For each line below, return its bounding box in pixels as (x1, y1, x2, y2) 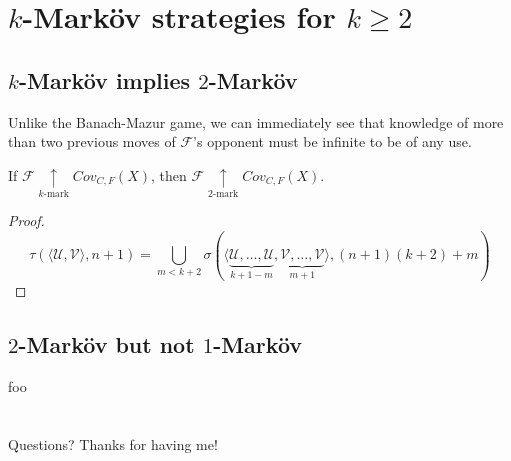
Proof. (8, 210, 45, 231)
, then (151, 164, 187, 185)
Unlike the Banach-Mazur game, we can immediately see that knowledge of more (8, 111, 504, 132)
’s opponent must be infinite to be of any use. (193, 131, 472, 152)
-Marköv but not (18, 328, 195, 359)
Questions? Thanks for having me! (8, 434, 218, 455)
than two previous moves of (8, 131, 176, 152)
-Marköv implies (18, 64, 191, 95)
